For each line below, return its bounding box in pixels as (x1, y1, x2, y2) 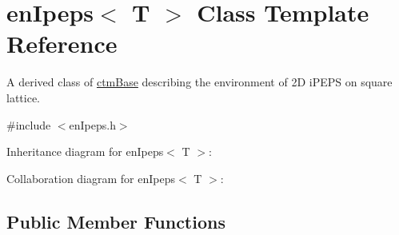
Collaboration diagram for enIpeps (6, 169, 176, 186)
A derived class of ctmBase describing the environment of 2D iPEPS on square (6, 74, 393, 90)
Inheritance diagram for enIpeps (6, 143, 164, 160)
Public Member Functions (6, 209, 225, 233)
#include (6, 116, 51, 133)
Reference (6, 27, 118, 60)
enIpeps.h (69, 116, 116, 133)
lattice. (6, 89, 40, 106)
